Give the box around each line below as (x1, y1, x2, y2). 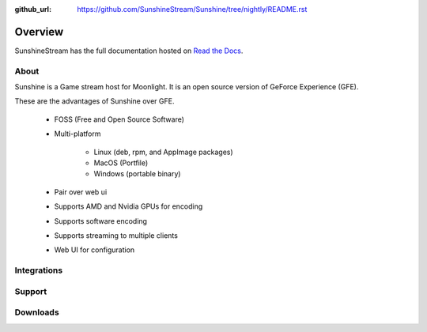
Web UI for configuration (54, 245, 135, 255)
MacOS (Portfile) (93, 158, 149, 168)
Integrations (14, 265, 63, 276)
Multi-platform (54, 129, 101, 138)
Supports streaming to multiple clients (54, 230, 178, 240)
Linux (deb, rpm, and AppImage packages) (93, 147, 233, 157)
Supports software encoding (54, 216, 148, 225)
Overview (14, 25, 64, 39)
